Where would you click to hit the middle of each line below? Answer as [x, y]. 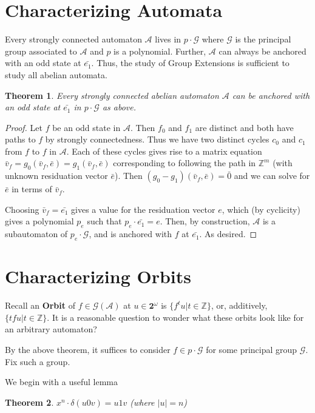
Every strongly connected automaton [73, 39]
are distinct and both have [244, 127]
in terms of [32, 189]
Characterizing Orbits [98, 276]
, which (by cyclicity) [261, 209]
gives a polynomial [39, 221]
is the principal [263, 39]
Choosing [22, 209]
